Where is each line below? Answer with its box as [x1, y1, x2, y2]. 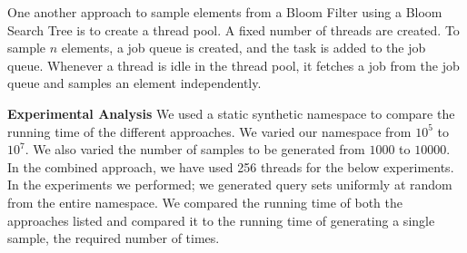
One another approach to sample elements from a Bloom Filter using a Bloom [7, 3, 442, 21]
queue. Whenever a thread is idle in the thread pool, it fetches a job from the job [7, 55, 460, 74]
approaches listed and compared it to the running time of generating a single [7, 210, 435, 229]
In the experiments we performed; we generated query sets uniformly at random [7, 175, 452, 194]
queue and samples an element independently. [7, 73, 262, 92]
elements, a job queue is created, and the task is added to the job [61, 38, 426, 57]
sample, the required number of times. [7, 229, 220, 248]
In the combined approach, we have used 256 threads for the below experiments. [7, 157, 454, 176]
